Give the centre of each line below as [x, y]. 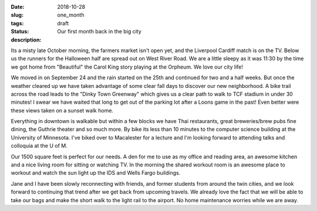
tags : [17, 23]
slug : [17, 15]
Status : [20, 32]
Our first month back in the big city [100, 32]
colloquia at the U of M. [39, 146]
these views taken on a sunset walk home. [62, 110]
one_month [71, 15]
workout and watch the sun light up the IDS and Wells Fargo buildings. [96, 173]
